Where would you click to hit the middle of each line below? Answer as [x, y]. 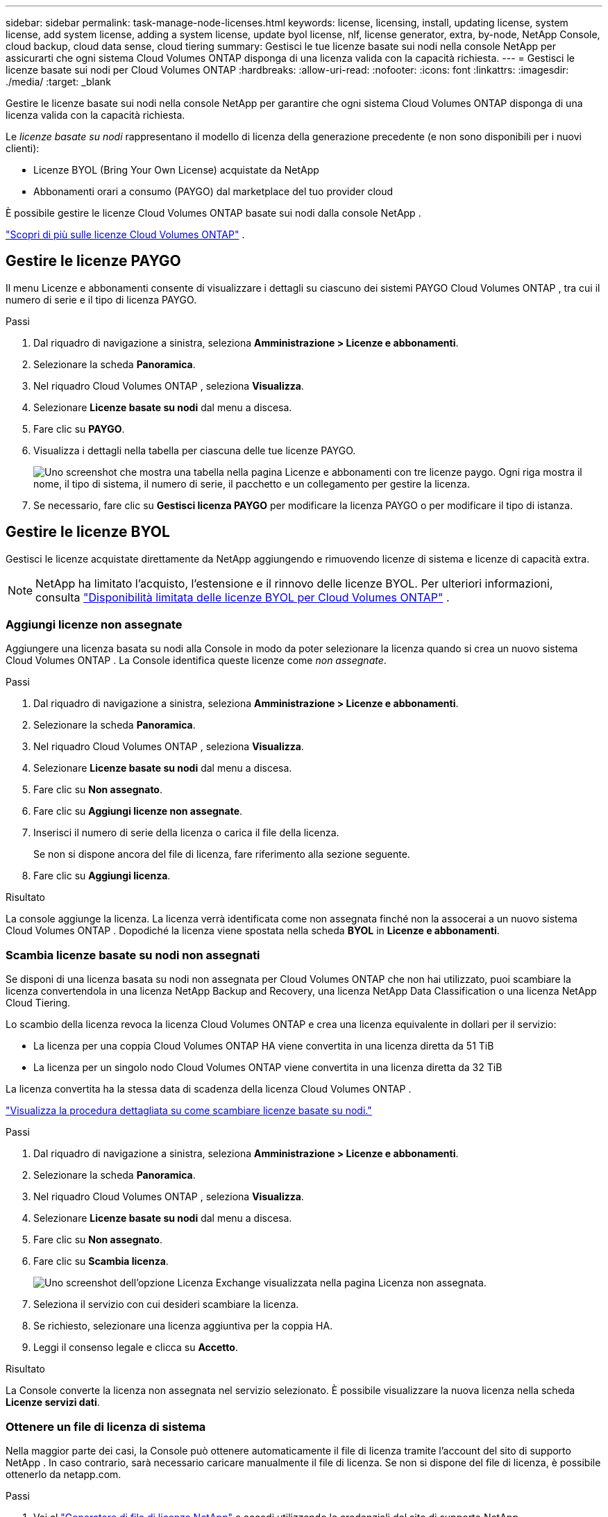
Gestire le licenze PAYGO [93, 261]
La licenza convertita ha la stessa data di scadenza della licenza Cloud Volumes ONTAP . [209, 1089]
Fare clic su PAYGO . [79, 429]
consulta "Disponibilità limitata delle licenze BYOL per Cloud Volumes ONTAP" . [243, 597]
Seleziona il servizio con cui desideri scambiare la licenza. [166, 1304]
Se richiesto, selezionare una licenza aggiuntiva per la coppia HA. [183, 1326]
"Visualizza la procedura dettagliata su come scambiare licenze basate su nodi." [189, 1111]
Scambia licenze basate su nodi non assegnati [133, 955]
